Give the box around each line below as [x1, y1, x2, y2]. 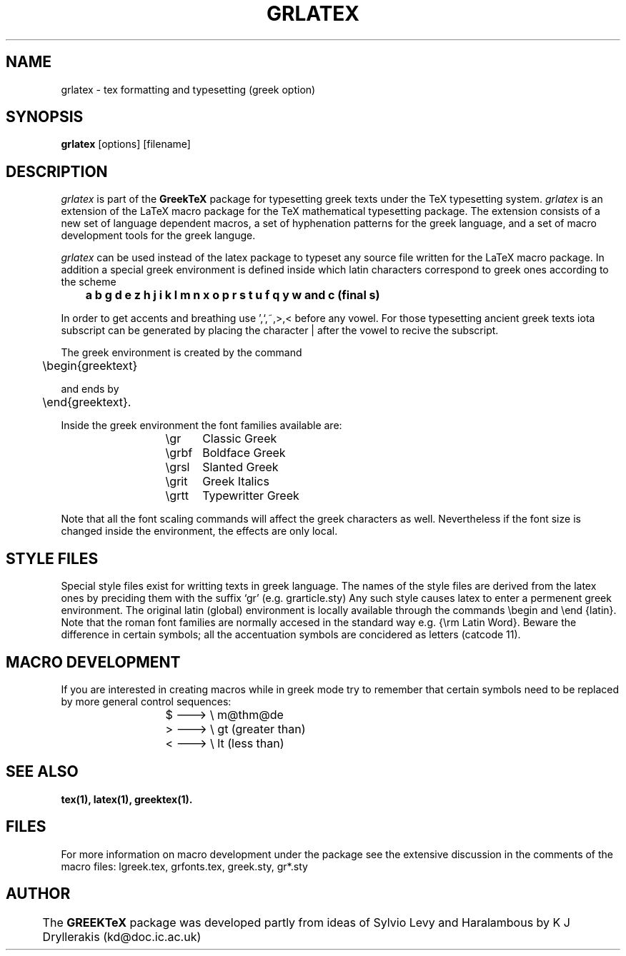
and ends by [61, 383, 119, 396]
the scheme [61, 276, 116, 288]
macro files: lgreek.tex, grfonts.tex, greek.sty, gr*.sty [61, 860, 308, 872]
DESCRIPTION [6, 162, 108, 181]
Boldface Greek [202, 446, 286, 461]
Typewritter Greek [202, 488, 299, 503]
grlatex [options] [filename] [61, 138, 191, 151]
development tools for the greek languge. [61, 229, 256, 242]
